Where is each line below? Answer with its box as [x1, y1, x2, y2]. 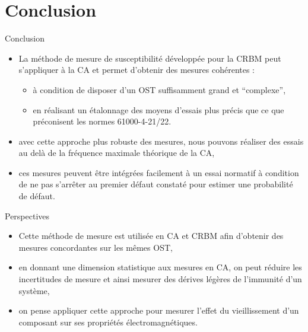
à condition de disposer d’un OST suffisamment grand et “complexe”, [33, 83, 286, 95]
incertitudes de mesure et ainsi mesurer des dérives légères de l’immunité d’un [18, 273, 302, 285]
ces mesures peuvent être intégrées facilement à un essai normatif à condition [18, 166, 299, 178]
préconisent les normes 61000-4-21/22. [33, 115, 172, 127]
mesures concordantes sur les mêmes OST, [18, 241, 173, 253]
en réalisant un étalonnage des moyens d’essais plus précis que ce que [33, 103, 284, 116]
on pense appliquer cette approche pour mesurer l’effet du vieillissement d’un [18, 304, 299, 317]
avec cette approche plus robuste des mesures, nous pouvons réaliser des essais [18, 135, 304, 147]
